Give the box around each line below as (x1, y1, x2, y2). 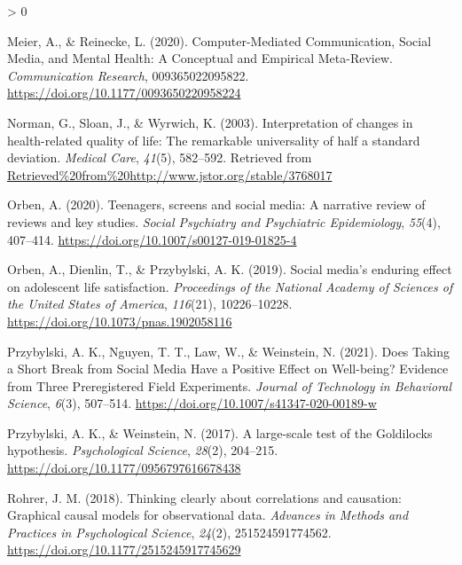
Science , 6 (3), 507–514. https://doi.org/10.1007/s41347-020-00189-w (7, 394, 377, 412)
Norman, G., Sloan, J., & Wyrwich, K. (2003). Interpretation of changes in (7, 113, 413, 131)
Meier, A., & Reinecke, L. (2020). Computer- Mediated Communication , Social (7, 31, 432, 50)
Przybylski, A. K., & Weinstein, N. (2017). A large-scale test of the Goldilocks (7, 423, 433, 442)
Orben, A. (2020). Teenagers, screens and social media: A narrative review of (7, 195, 426, 214)
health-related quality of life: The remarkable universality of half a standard (7, 130, 420, 149)
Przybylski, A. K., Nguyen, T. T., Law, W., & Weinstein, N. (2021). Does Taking (7, 341, 450, 360)
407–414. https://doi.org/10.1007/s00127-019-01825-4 (7, 230, 297, 248)
